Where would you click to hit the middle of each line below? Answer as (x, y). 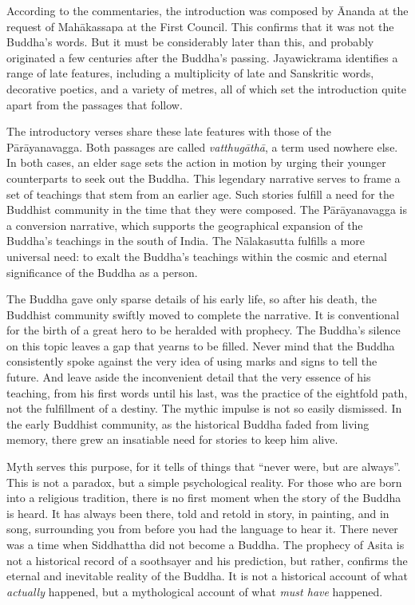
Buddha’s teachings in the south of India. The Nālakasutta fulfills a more (186, 241)
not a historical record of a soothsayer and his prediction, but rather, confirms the (207, 560)
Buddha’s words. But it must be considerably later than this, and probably (190, 42)
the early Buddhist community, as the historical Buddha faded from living (188, 423)
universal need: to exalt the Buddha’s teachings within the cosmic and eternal (197, 256)
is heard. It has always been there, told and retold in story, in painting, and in (198, 513)
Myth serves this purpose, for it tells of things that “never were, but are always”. (204, 467)
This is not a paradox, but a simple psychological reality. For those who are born (204, 482)
